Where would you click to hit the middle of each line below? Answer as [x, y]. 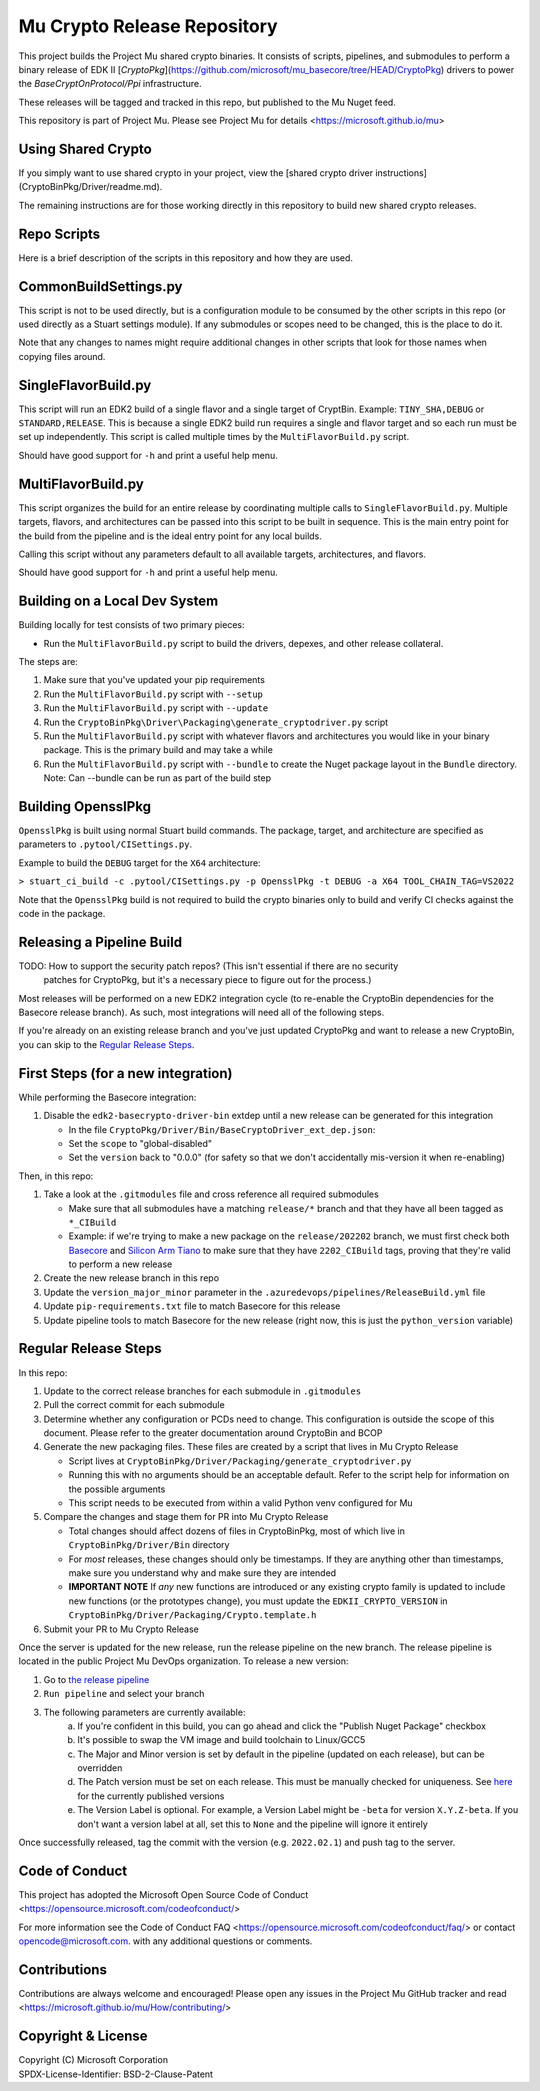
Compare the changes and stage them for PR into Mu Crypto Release [186, 1517]
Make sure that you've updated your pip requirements [154, 680]
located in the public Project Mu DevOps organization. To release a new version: [183, 1661]
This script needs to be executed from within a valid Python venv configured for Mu [241, 1503]
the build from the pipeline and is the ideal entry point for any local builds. [170, 536]
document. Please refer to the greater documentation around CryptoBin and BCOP [213, 1433]
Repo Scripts [59, 233]
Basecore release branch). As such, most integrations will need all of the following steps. [201, 1012]
